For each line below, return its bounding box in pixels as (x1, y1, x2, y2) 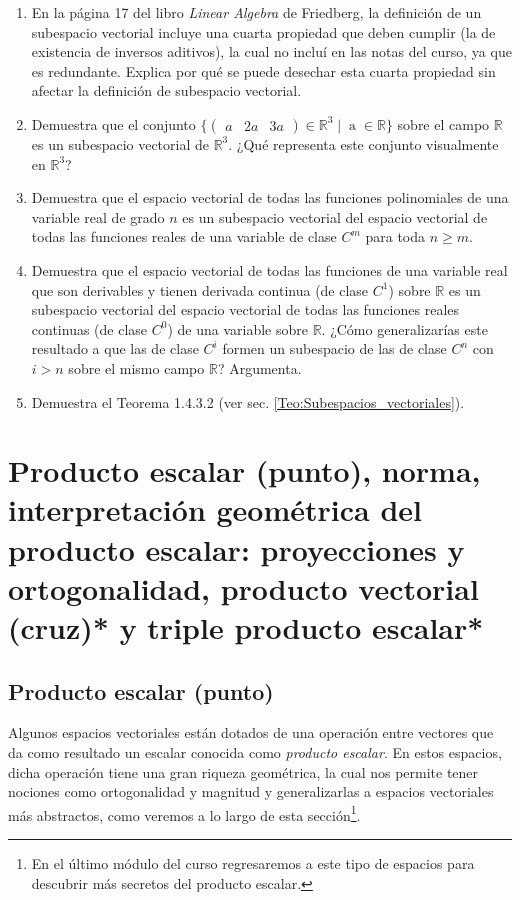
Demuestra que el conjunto (31, 113, 196, 134)
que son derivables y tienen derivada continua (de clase (31, 279, 369, 300)
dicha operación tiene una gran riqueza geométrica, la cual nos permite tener (8, 761, 479, 782)
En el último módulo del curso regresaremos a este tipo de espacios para (31, 853, 475, 874)
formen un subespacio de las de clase (222, 338, 447, 359)
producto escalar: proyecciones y (8, 528, 465, 569)
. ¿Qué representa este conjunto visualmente (228, 133, 499, 154)
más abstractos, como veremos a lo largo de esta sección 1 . (8, 801, 361, 825)
